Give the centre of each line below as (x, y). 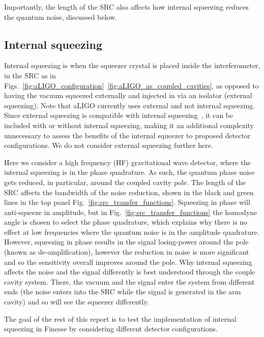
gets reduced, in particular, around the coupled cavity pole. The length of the (125, 182)
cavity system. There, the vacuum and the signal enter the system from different (129, 281)
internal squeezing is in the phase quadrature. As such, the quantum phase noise (129, 172)
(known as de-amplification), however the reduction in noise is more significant (127, 252)
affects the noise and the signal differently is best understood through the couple (130, 272)
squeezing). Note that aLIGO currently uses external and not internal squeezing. (130, 105)
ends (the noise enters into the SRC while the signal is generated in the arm (123, 292)
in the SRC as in (30, 75)
